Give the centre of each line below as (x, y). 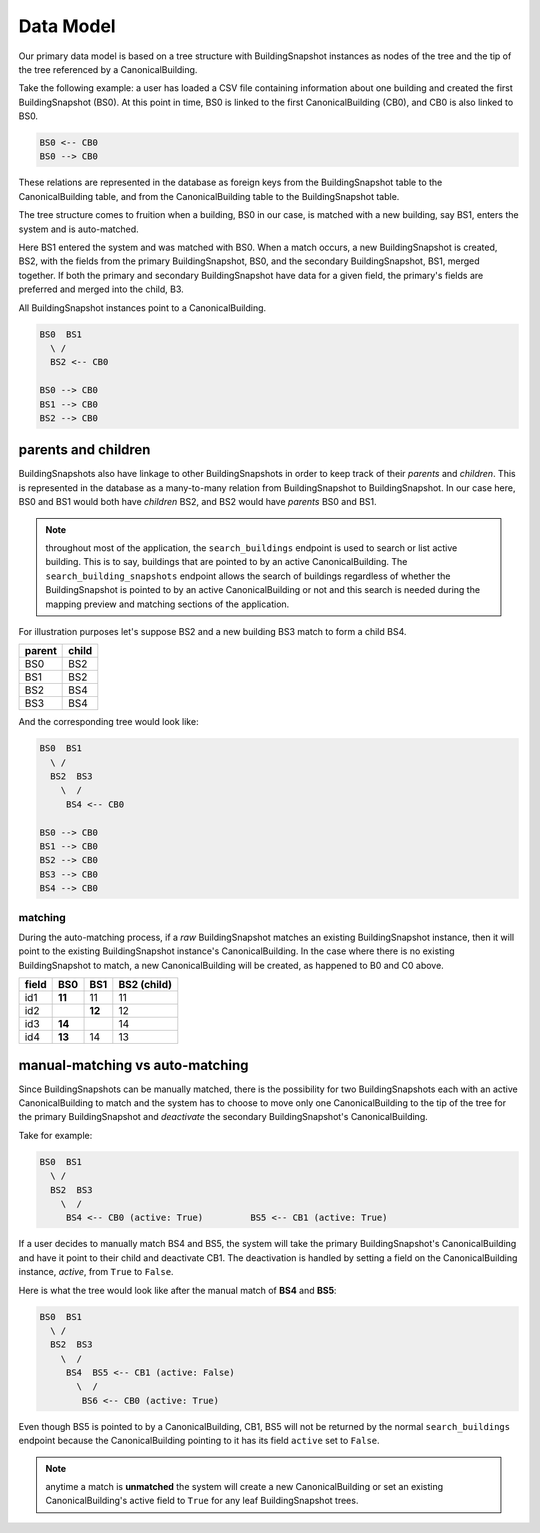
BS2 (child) (145, 985)
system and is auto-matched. (78, 229)
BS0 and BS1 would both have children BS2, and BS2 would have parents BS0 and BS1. (197, 502)
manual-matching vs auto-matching (133, 1065)
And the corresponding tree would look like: (108, 722)
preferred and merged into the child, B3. (101, 289)
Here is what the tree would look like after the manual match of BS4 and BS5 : (177, 1290)
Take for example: (55, 1135)
